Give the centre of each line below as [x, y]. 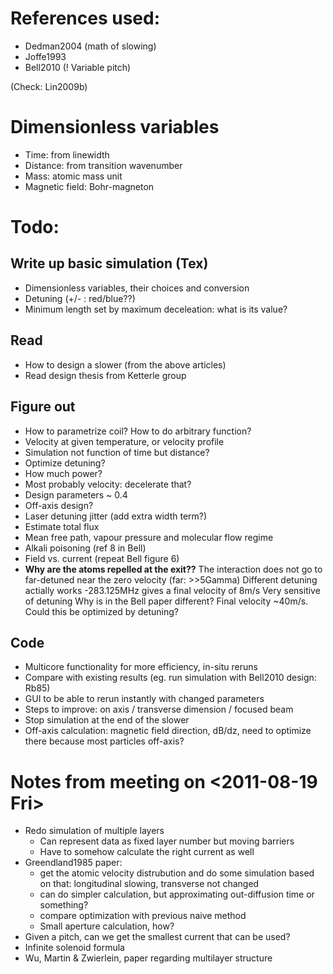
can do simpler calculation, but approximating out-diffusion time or [177, 894]
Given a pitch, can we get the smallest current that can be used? [157, 937]
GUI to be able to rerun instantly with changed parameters [144, 699]
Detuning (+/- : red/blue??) [80, 298]
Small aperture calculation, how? [107, 926]
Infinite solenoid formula [74, 948]
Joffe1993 [45, 56]
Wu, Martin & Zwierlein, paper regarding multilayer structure [148, 958]
